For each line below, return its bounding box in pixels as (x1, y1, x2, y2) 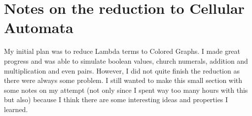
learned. (4, 104, 28, 114)
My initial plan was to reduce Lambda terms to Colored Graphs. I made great (4, 46, 241, 56)
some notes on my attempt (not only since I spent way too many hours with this (4, 84, 248, 95)
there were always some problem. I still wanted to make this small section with (4, 75, 243, 85)
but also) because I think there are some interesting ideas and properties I (4, 94, 228, 105)
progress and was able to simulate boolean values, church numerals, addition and (4, 55, 248, 66)
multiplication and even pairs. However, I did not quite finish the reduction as (4, 65, 240, 76)
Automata (4, 17, 73, 38)
